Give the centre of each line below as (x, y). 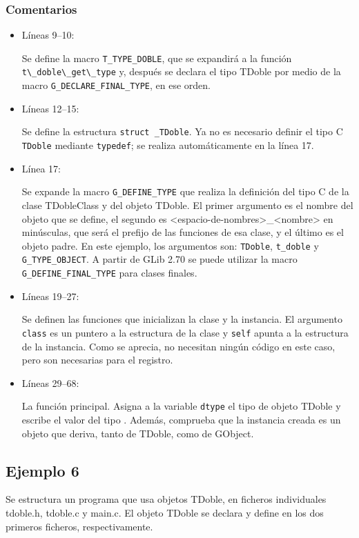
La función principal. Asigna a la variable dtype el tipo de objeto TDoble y (181, 406)
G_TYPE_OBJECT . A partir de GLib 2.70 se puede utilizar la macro (159, 259)
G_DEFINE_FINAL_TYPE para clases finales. (109, 273)
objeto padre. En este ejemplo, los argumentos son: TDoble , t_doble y (170, 245)
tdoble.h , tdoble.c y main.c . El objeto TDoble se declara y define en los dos (165, 512)
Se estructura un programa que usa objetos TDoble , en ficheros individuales (166, 499)
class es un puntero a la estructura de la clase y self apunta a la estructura (185, 332)
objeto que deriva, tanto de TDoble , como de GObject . (138, 433)
